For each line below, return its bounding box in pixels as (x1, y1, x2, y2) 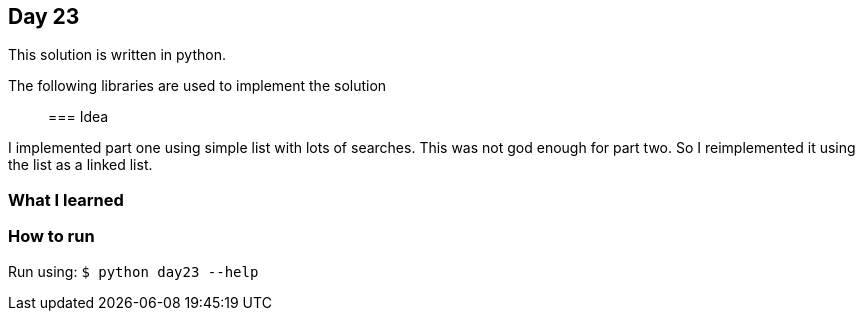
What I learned (8, 189, 124, 210)
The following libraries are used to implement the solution (8, 77, 387, 95)
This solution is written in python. (8, 46, 226, 64)
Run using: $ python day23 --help (8, 262, 259, 280)
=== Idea (48, 108, 109, 126)
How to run (8, 226, 95, 247)
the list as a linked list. (8, 156, 153, 174)
